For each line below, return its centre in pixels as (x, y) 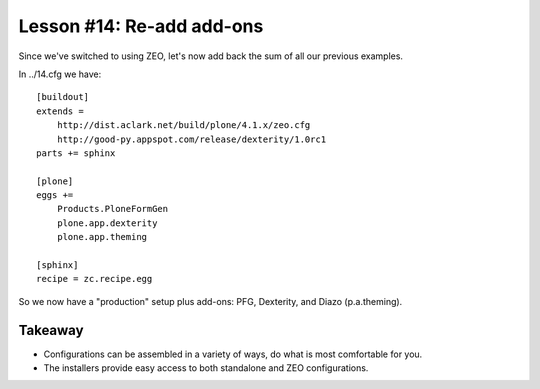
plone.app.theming (102, 237)
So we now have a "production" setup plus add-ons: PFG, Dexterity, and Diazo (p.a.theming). (210, 301)
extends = (60, 111)
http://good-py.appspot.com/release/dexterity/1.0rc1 (191, 139)
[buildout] (63, 97)
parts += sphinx (76, 153)
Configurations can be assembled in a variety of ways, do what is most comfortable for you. (233, 354)
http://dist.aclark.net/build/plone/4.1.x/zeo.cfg (183, 125)
